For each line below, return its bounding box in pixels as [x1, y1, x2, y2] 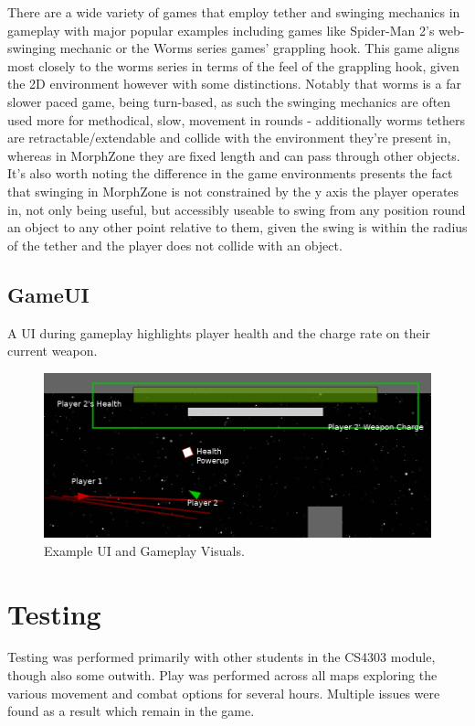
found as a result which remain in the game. [7, 701, 255, 721]
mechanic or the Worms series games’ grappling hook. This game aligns [59, 38, 459, 58]
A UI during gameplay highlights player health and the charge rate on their [7, 323, 431, 342]
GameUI [7, 280, 90, 308]
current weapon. [7, 341, 98, 360]
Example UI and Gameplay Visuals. [44, 540, 245, 560]
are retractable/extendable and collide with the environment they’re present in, [7, 128, 451, 147]
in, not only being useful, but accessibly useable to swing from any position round [7, 199, 466, 219]
